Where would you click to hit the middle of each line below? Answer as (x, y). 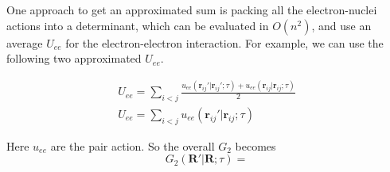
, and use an (341, 25)
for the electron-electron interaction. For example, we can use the (224, 42)
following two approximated (74, 58)
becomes (255, 145)
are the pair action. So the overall (133, 145)
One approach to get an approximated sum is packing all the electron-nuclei (192, 10)
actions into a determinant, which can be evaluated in (138, 25)
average (25, 42)
